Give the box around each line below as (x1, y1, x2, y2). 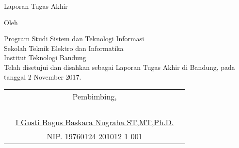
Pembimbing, (72, 91, 117, 102)
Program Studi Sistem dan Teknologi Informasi (4, 33, 144, 44)
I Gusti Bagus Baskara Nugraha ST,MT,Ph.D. (16, 116, 174, 128)
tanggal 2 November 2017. (4, 71, 81, 82)
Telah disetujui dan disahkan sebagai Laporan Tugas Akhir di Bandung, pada (4, 62, 235, 72)
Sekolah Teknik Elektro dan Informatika (4, 43, 124, 53)
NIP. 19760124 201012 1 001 (47, 131, 143, 142)
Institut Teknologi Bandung (4, 52, 86, 63)
